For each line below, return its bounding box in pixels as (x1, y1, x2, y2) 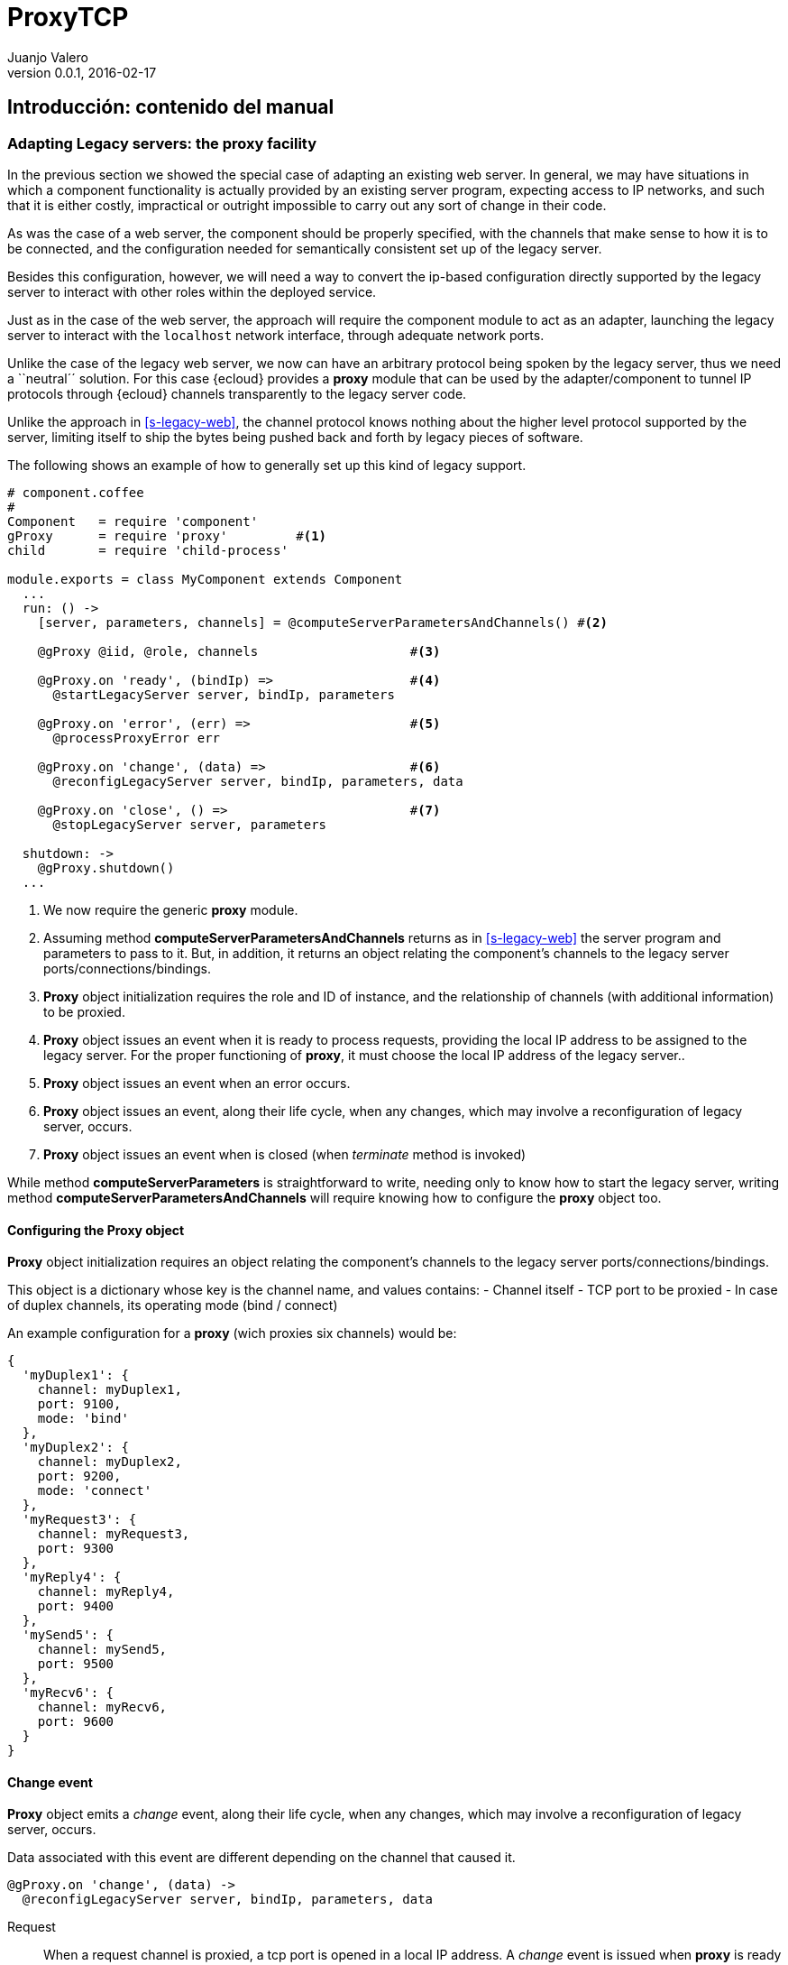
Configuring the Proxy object (7, 1222, 185, 1238)
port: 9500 (37, 1656, 115, 1672)
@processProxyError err (52, 730, 221, 745)
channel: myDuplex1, (37, 1382, 182, 1398)
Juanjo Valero (7, 49, 88, 65)
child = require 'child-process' (7, 542, 289, 558)
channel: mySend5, (37, 1642, 168, 1657)
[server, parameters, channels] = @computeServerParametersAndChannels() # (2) (37, 614, 608, 630)
